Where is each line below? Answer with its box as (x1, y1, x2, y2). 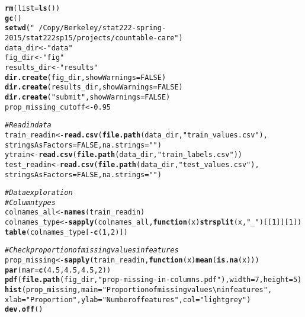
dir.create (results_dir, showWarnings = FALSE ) (5, 83, 183, 92)
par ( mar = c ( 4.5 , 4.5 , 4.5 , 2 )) (5, 265, 111, 274)
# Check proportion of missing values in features (5, 246, 179, 255)
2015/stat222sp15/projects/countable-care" (5, 33, 179, 42)
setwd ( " (5, 24, 35, 33)
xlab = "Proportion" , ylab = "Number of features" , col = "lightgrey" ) (5, 295, 251, 304)
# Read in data (5, 121, 52, 130)
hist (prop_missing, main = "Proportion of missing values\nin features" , (5, 286, 272, 294)
